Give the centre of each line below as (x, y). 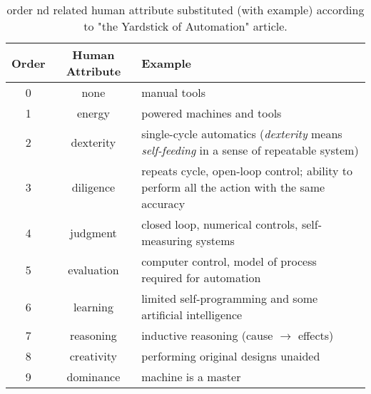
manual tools (174, 92)
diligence (93, 187)
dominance (93, 377)
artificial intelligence (192, 315)
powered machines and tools (212, 113)
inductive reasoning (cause (207, 335)
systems (215, 240)
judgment (93, 232)
